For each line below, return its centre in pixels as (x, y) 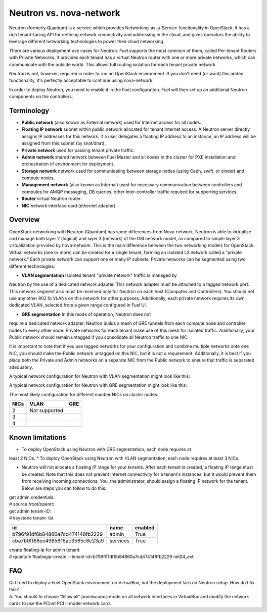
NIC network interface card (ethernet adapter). (69, 205)
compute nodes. (38, 178)
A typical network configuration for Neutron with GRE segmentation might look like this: (98, 385)
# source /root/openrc (32, 504)
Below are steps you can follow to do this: (64, 488)
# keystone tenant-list (31, 518)
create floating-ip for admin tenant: (45, 550)
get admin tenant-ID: (30, 511)
